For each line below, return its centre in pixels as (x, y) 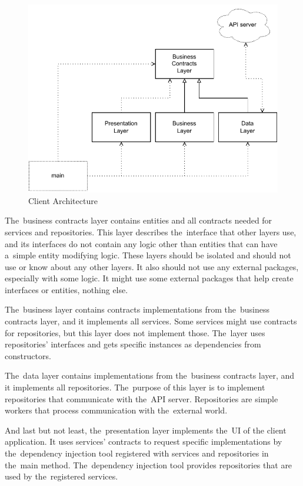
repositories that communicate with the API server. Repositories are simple (141, 398)
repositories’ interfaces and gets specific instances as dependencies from (133, 344)
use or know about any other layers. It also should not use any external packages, (152, 266)
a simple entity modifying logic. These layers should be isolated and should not (148, 255)
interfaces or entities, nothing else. (66, 289)
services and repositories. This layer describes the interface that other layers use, (151, 231)
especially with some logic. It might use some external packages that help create (149, 278)
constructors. (28, 355)
